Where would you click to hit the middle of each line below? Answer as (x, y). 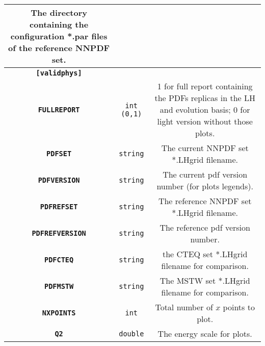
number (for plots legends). (205, 186)
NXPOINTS (59, 313)
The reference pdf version (205, 227)
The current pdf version (205, 174)
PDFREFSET (59, 207)
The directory (59, 13)
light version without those (205, 121)
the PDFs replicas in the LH (205, 98)
